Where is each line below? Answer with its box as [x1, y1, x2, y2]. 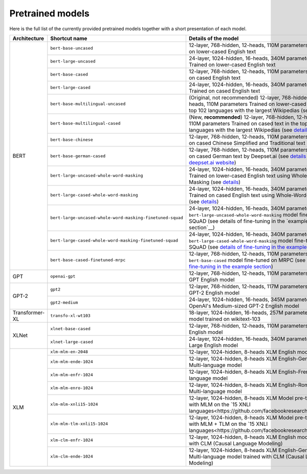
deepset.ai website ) [188, 159, 236, 166]
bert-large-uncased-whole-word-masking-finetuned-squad [50, 215, 184, 221]
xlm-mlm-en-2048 [50, 349, 88, 355]
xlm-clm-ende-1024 [50, 454, 93, 459]
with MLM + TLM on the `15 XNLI [188, 420, 268, 427]
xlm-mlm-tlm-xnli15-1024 [50, 421, 108, 427]
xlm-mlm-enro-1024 [50, 385, 93, 391]
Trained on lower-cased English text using [188, 172, 290, 179]
